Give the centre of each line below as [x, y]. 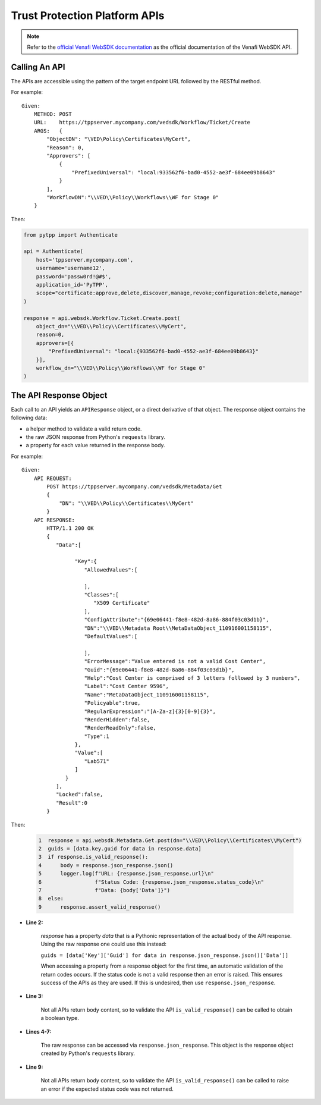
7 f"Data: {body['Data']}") [104, 890]
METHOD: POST [53, 114]
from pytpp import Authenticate [71, 235]
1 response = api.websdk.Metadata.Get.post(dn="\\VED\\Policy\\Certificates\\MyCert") [170, 840]
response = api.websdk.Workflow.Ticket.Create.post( [102, 318]
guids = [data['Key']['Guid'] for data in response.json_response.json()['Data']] [164, 955]
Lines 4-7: [39, 1031]
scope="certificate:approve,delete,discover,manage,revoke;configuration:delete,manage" [169, 293]
